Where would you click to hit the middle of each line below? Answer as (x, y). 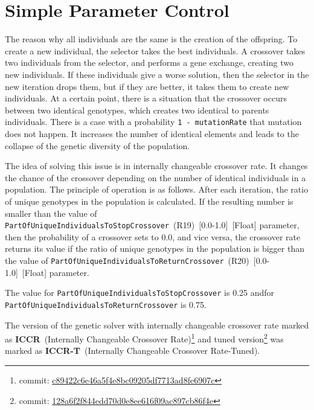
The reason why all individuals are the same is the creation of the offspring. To (151, 39)
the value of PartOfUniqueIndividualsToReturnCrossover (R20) (127, 260)
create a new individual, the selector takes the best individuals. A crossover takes (155, 50)
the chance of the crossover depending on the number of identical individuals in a (155, 177)
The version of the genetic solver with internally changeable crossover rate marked (157, 325)
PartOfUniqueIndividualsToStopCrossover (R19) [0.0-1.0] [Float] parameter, (152, 225)
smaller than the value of (51, 213)
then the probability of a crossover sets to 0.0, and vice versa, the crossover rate (153, 236)
